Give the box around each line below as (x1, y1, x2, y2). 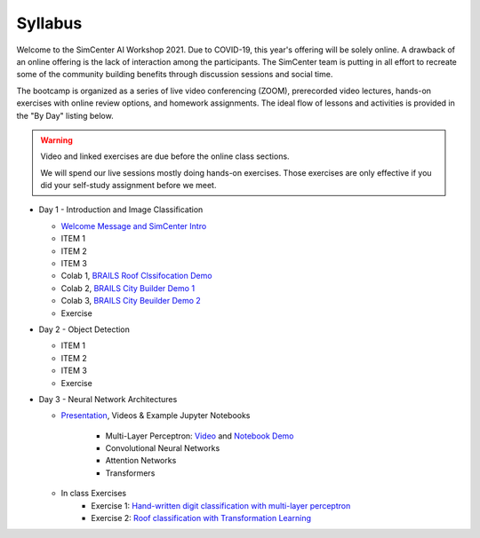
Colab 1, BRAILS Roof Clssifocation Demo (60, 271, 212, 281)
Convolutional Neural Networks (105, 443, 220, 454)
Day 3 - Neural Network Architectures (38, 393, 178, 404)
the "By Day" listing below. (16, 110, 115, 121)
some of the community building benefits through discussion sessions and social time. (16, 69, 333, 80)
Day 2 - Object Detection (38, 324, 131, 335)
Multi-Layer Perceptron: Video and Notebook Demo (105, 431, 294, 441)
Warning (40, 134, 73, 146)
